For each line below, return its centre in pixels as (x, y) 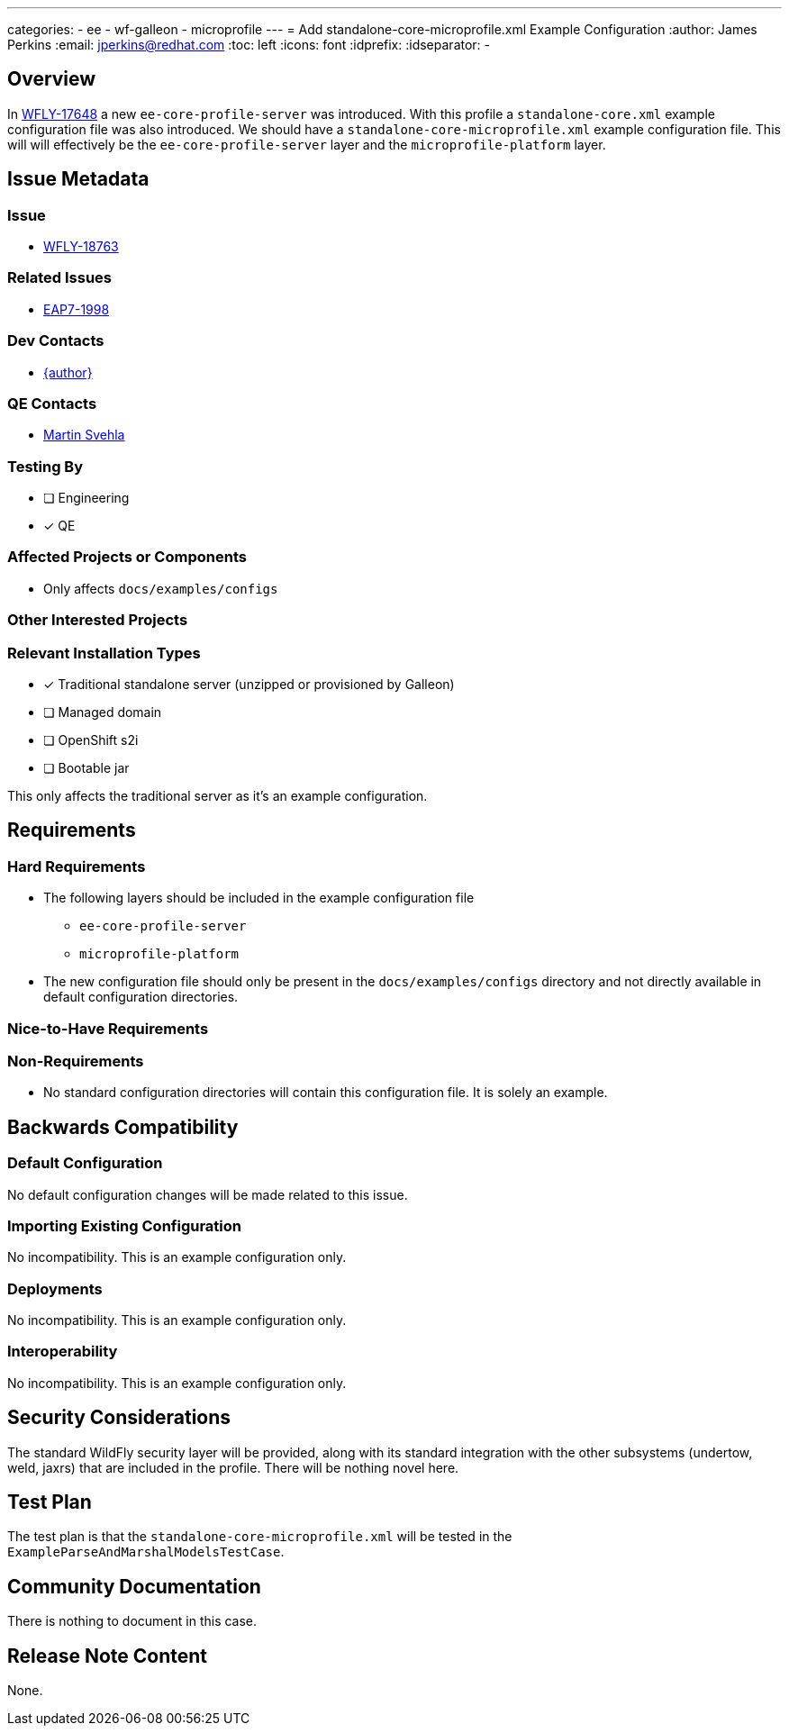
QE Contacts (52, 403)
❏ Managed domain (103, 712)
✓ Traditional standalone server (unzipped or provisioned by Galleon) (249, 684)
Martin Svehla (84, 435)
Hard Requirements (77, 866)
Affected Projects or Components (127, 557)
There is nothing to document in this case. (132, 1621)
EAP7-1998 (77, 309)
